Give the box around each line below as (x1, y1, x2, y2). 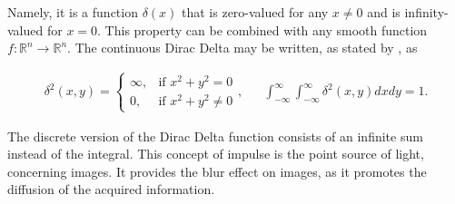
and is (367, 3, 401, 21)
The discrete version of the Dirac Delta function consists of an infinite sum (7, 126, 423, 145)
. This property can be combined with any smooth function (97, 20, 428, 39)
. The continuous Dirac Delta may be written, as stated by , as (67, 38, 418, 57)
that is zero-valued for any (182, 3, 329, 21)
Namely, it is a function (7, 3, 138, 21)
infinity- (404, 3, 449, 21)
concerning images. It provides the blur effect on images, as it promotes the (7, 161, 427, 180)
